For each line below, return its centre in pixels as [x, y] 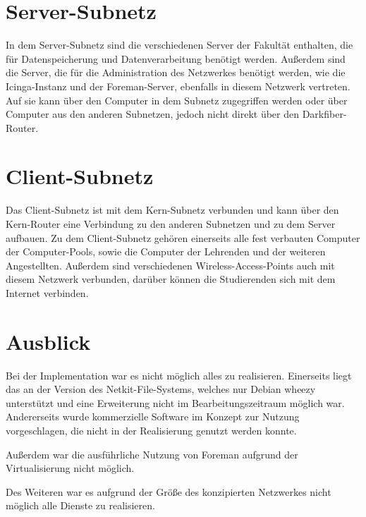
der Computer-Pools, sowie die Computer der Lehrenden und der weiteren [166, 251]
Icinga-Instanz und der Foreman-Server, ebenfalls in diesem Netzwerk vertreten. [178, 86]
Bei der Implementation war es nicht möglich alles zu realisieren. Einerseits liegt [179, 375]
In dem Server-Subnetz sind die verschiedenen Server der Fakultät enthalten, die [179, 45]
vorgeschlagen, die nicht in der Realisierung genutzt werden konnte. [151, 431]
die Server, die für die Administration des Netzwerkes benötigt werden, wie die [176, 72]
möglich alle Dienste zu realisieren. [80, 505]
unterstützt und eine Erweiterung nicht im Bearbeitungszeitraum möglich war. [175, 402]
